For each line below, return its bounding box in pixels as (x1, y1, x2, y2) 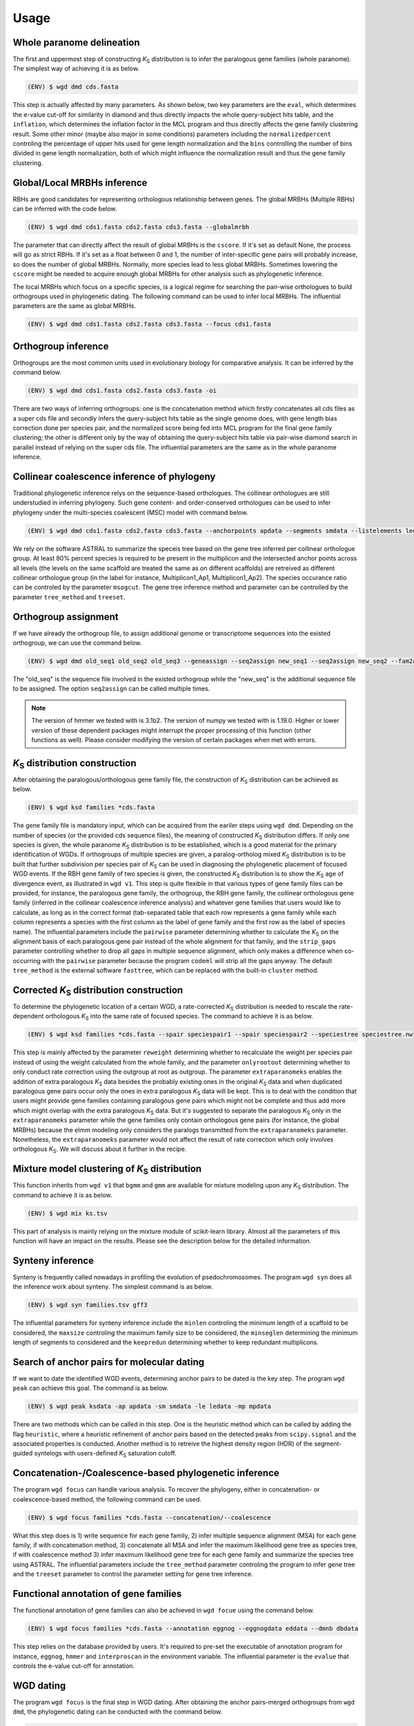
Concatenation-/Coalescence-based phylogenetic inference (12, 1467, 279, 1479)
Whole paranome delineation (12, 37, 141, 48)
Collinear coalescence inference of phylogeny (12, 470, 216, 483)
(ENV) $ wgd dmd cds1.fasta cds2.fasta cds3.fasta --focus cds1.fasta (27, 320, 272, 328)
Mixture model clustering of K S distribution (12, 1163, 202, 1176)
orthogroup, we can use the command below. (12, 639, 142, 647)
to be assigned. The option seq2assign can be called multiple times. (12, 684, 210, 693)
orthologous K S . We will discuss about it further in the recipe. (12, 1145, 187, 1155)
